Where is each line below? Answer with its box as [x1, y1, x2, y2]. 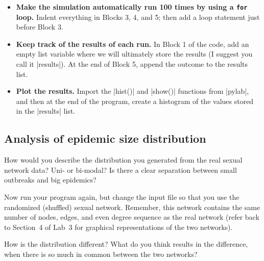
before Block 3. [16, 21, 63, 32]
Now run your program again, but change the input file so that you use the [4, 191, 239, 202]
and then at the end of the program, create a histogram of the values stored [16, 95, 254, 106]
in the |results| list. [16, 106, 76, 116]
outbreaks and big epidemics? [4, 174, 97, 185]
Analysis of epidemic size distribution [4, 130, 206, 146]
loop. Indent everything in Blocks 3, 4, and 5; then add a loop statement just [16, 11, 260, 22]
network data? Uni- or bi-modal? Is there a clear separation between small [4, 164, 237, 175]
